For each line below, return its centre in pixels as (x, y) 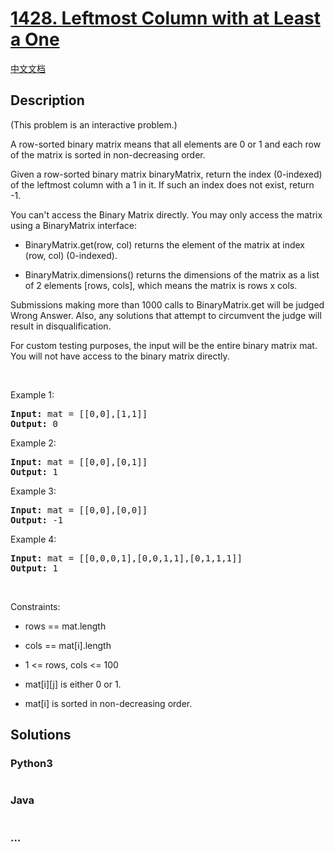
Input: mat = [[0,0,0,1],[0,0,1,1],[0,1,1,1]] (126, 558)
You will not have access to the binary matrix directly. (120, 356)
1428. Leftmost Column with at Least (165, 18)
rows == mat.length (65, 626)
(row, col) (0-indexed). (71, 255)
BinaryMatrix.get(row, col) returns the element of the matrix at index (164, 244)
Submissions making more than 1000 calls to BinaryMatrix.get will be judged (167, 304)
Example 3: (33, 491)
